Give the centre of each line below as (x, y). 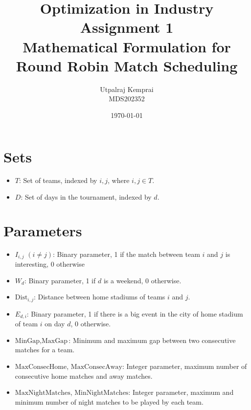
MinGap (27, 341)
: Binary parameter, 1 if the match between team (126, 254)
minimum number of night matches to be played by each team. (109, 401)
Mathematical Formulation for (127, 46)
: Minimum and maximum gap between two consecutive (152, 340)
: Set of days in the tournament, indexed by (86, 197)
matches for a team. (45, 350)
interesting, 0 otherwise (50, 264)
